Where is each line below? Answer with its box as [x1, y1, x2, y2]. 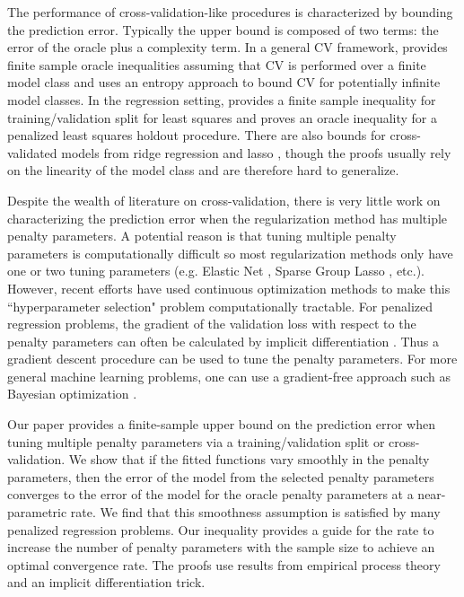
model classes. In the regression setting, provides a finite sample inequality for [7, 90, 436, 109]
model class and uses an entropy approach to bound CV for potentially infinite [7, 73, 441, 92]
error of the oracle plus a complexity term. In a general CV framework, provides [7, 38, 448, 57]
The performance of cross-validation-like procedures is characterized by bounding [7, 3, 453, 21]
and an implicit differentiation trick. [7, 573, 206, 592]
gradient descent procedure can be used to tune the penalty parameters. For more [7, 349, 458, 368]
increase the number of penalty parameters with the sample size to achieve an [7, 538, 435, 557]
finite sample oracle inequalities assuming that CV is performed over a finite [7, 55, 426, 74]
